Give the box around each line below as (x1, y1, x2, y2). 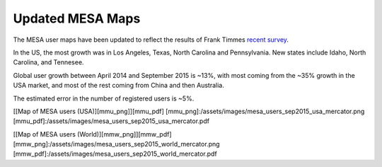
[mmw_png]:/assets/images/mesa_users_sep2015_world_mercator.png (13, 140, 220, 149)
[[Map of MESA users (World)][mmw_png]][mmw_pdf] (13, 129, 173, 138)
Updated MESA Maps (13, 11, 141, 26)
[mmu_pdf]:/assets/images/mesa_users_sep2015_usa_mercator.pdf (13, 117, 210, 125)
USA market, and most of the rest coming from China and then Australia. (13, 81, 224, 90)
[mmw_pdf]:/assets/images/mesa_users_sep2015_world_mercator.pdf (13, 149, 217, 159)
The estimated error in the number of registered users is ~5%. (13, 94, 195, 103)
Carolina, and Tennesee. (13, 58, 84, 67)
